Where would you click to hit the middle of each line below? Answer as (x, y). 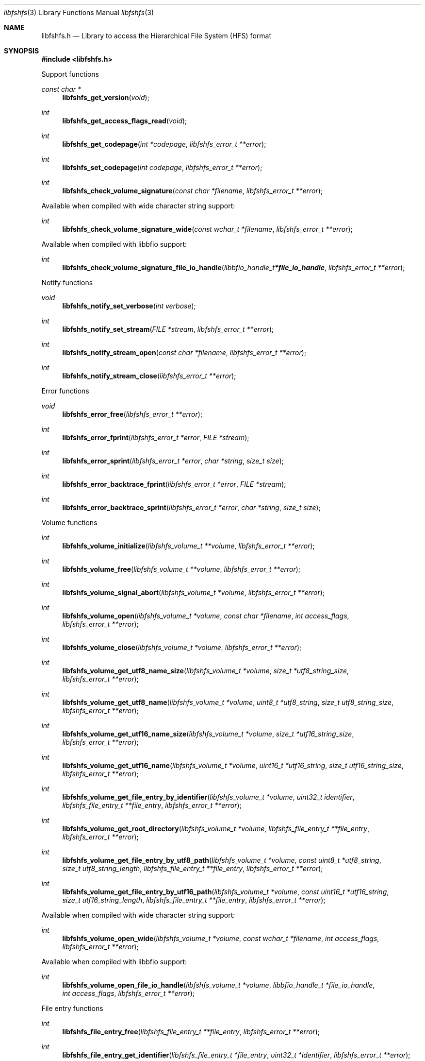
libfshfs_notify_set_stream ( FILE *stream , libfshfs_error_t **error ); (168, 329)
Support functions (70, 74)
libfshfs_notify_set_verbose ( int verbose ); (129, 306)
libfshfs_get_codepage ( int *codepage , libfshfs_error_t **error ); (164, 144)
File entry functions (72, 1008)
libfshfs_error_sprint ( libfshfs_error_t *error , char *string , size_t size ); (173, 461)
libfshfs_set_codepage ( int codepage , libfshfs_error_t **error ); (162, 167)
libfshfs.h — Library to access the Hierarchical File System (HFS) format (156, 36)
